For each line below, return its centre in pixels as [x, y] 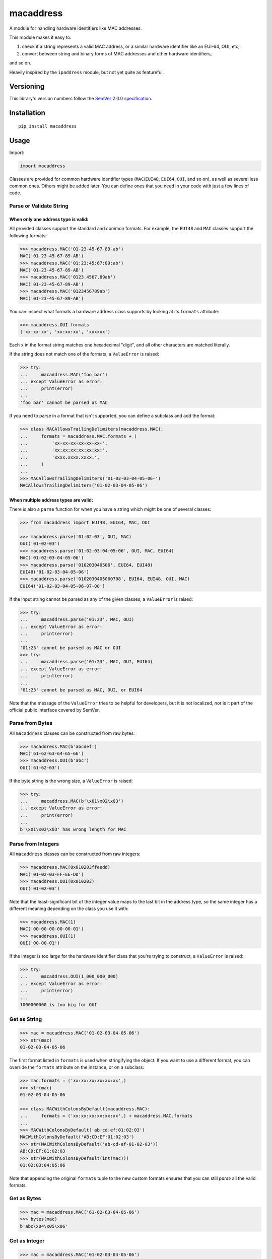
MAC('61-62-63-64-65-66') [52, 753]
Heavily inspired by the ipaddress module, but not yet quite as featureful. [87, 72]
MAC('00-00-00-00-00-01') [52, 929]
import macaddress [43, 166]
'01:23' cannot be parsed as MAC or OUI [70, 648]
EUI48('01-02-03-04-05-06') [54, 572]
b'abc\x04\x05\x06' [44, 1226]
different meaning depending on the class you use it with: [69, 908]
